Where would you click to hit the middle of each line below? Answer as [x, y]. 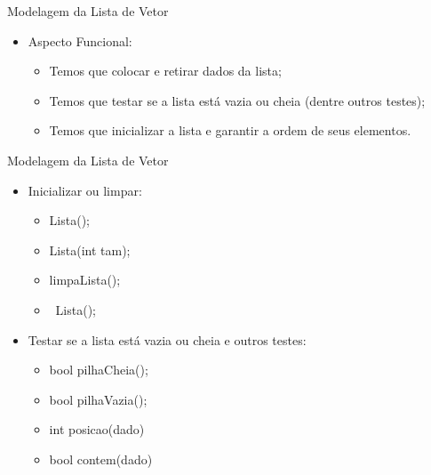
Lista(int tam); [90, 250]
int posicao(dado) [97, 429]
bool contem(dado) [101, 459]
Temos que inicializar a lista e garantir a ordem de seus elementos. [230, 130]
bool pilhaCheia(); [99, 370]
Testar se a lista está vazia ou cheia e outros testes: [167, 339]
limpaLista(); [85, 280]
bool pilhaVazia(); [98, 399]
